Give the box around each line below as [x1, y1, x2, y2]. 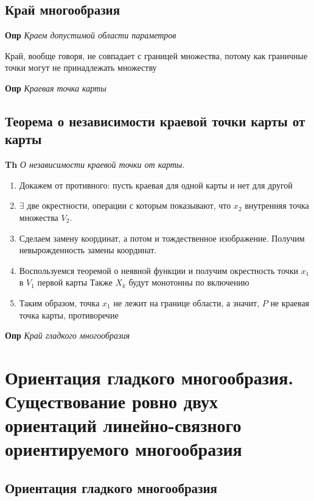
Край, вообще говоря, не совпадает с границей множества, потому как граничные [5, 49, 308, 62]
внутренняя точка [245, 199, 309, 212]
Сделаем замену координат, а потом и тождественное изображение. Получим [19, 231, 305, 244]
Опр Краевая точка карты [5, 81, 106, 94]
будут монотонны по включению [128, 276, 249, 289]
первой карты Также [37, 276, 113, 289]
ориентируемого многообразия [5, 436, 242, 461]
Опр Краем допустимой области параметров [5, 29, 176, 41]
